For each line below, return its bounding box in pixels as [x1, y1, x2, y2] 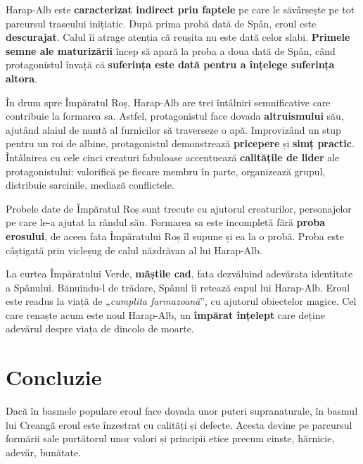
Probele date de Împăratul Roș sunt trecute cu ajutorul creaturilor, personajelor [6, 201, 352, 215]
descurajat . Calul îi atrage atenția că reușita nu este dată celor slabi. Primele [6, 30, 350, 44]
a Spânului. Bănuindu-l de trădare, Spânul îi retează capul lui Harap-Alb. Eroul [6, 280, 350, 294]
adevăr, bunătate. [6, 444, 82, 459]
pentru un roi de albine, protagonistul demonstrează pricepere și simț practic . [6, 136, 355, 151]
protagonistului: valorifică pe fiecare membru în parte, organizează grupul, [6, 163, 326, 178]
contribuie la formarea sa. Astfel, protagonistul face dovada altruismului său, [6, 108, 344, 123]
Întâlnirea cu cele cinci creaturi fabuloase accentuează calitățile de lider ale [6, 149, 340, 164]
